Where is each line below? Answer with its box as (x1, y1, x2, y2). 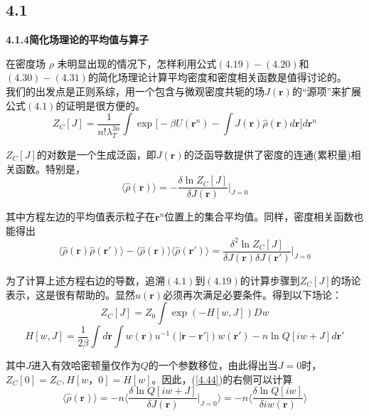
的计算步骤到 (240, 272, 300, 287)
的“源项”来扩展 (292, 83, 362, 98)
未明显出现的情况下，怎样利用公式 (57, 55, 217, 70)
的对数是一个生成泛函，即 (36, 146, 156, 161)
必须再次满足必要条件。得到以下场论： (163, 287, 343, 302)
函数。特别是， (15, 161, 85, 176)
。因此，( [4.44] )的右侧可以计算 (151, 371, 293, 386)
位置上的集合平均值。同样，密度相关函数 (164, 209, 354, 224)
